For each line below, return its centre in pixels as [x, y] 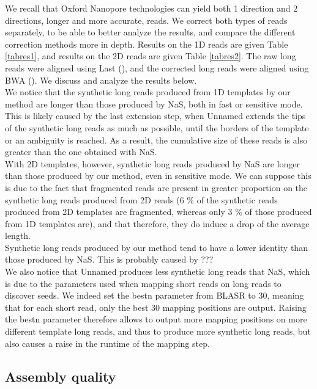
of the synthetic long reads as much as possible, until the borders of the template [157, 127]
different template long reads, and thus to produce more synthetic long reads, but [158, 331]
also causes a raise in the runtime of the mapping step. [107, 343]
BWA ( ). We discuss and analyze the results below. [101, 80]
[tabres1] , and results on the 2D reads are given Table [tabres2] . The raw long [151, 56]
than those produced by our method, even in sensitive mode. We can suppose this [158, 176]
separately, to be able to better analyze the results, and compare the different [150, 32]
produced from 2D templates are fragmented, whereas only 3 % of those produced [158, 212]
